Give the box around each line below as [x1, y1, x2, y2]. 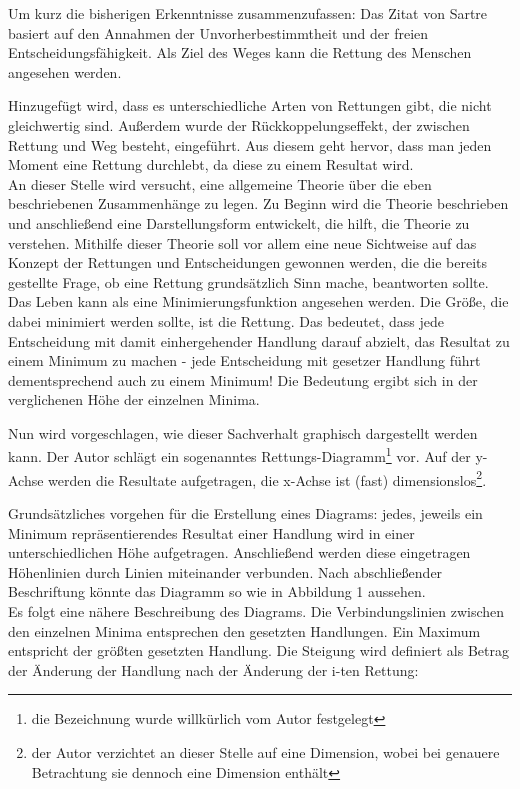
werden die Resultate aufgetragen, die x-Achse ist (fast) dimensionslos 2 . [48, 466, 487, 490]
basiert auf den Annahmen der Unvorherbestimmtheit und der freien [8, 22, 429, 43]
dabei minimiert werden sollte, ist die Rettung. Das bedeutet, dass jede [8, 310, 445, 331]
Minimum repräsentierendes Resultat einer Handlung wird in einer [8, 522, 415, 543]
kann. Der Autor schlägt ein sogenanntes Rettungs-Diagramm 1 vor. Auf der [8, 443, 471, 467]
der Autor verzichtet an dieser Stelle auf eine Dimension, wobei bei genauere [31, 741, 500, 762]
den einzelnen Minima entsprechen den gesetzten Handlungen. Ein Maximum [8, 620, 481, 641]
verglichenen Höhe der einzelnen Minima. [8, 389, 260, 410]
